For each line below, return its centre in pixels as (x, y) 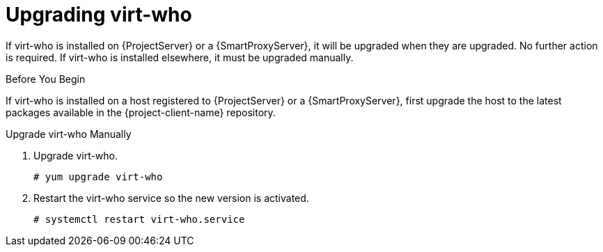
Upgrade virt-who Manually (69, 134)
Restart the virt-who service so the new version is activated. (171, 198)
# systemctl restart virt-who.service (139, 219)
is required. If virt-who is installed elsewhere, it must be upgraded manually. (180, 57)
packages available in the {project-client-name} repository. (141, 112)
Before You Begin (46, 79)
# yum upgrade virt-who (98, 176)
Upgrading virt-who (99, 15)
